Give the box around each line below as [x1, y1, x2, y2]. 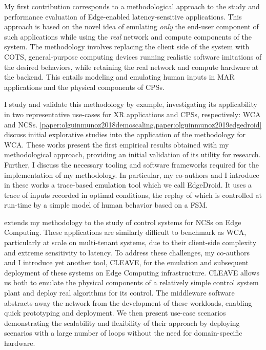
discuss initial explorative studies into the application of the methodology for [4, 129, 246, 140]
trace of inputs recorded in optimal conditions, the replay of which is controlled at [4, 189, 262, 200]
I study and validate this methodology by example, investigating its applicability [4, 99, 257, 109]
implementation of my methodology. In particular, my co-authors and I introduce [4, 169, 259, 180]
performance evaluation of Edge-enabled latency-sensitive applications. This [4, 11, 242, 22]
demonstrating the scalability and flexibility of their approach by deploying [4, 317, 240, 328]
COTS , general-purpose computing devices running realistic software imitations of [4, 51, 262, 62]
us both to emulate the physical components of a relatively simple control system [4, 277, 259, 288]
